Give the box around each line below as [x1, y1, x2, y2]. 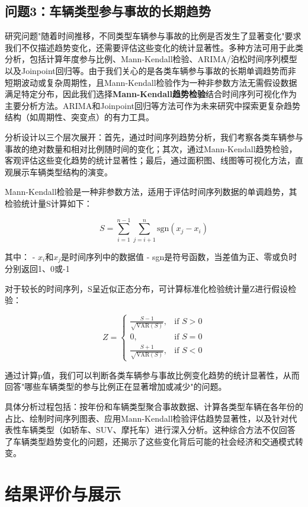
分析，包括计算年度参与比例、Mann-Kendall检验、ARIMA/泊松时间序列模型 [5, 53, 297, 65]
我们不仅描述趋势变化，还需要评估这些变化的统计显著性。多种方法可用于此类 [5, 41, 303, 53]
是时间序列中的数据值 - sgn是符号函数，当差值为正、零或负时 [61, 250, 297, 262]
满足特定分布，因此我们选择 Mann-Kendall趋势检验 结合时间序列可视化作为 [5, 88, 297, 100]
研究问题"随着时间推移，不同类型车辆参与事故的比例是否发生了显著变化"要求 [5, 30, 301, 42]
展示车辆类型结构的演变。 [12, 165, 113, 178]
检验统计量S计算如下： [5, 197, 92, 209]
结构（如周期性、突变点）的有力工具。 [5, 111, 154, 123]
